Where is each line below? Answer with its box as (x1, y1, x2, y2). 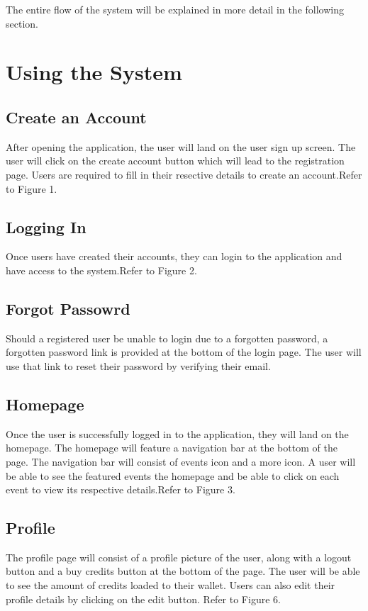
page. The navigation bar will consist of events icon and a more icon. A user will (6, 454, 356, 469)
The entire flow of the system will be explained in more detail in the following (6, 2, 344, 16)
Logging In (6, 215, 87, 237)
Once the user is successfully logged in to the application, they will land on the (6, 426, 349, 441)
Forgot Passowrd (6, 297, 130, 319)
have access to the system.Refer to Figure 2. (6, 262, 197, 277)
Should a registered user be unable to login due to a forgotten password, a (6, 330, 328, 345)
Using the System (6, 57, 182, 86)
